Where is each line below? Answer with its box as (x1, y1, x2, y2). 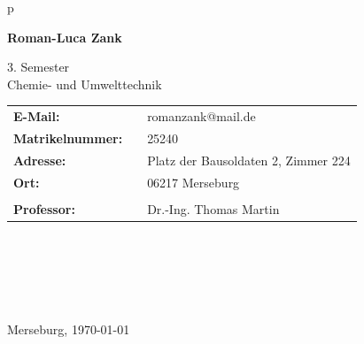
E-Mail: (13, 107, 60, 126)
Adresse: (13, 150, 66, 169)
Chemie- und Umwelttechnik (7, 74, 162, 93)
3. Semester (7, 57, 70, 76)
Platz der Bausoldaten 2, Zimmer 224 (147, 150, 351, 169)
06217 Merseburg (147, 172, 240, 191)
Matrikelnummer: (13, 128, 123, 147)
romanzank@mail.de (147, 107, 256, 126)
